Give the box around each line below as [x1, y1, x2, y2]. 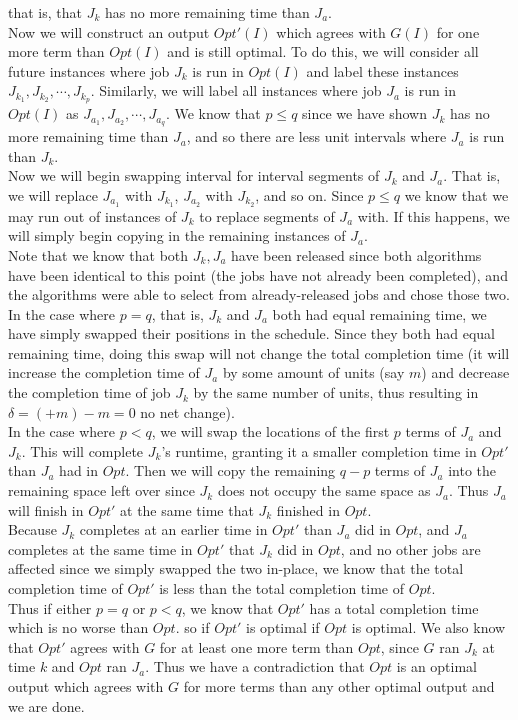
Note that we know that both [8, 244, 189, 265]
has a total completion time [309, 597, 479, 618]
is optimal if [246, 617, 320, 638]
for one [436, 21, 480, 42]
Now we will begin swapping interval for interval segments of [8, 165, 380, 186]
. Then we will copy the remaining [125, 460, 336, 481]
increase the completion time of [8, 362, 200, 383]
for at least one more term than [159, 636, 354, 657]
